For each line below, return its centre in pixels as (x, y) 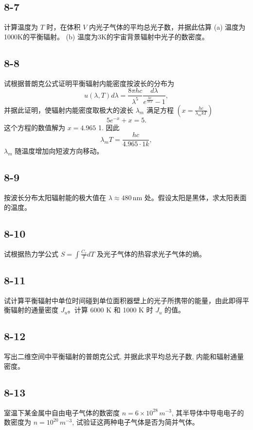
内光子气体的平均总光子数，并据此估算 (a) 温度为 (167, 27)
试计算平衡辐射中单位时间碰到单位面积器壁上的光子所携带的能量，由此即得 (123, 300)
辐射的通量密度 (34, 310)
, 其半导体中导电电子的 (208, 412)
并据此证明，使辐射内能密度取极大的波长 (69, 110)
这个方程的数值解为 (35, 127)
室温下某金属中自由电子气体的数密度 (62, 412)
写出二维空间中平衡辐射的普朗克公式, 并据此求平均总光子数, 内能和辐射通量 (124, 356)
